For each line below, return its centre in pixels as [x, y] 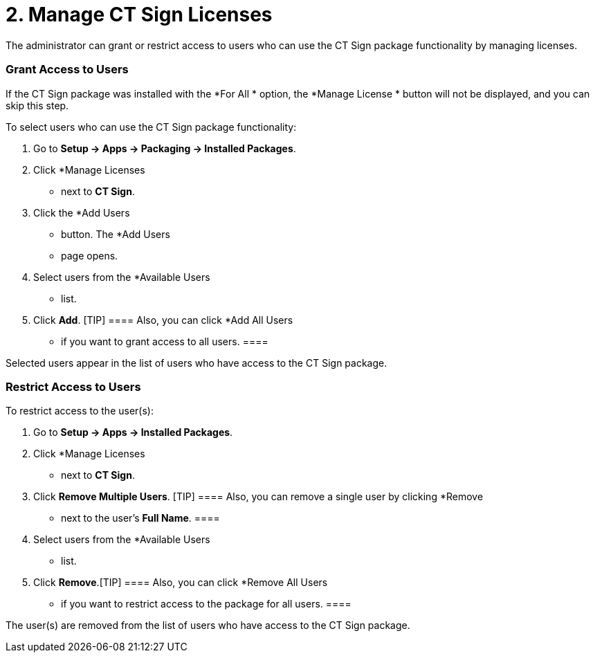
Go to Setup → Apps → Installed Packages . [133, 432]
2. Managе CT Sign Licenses [139, 15]
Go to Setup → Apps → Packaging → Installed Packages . [165, 148]
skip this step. [37, 105]
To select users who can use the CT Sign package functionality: [151, 127]
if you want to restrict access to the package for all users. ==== [206, 604]
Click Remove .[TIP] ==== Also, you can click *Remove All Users [181, 583]
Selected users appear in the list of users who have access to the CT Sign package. [196, 363]
